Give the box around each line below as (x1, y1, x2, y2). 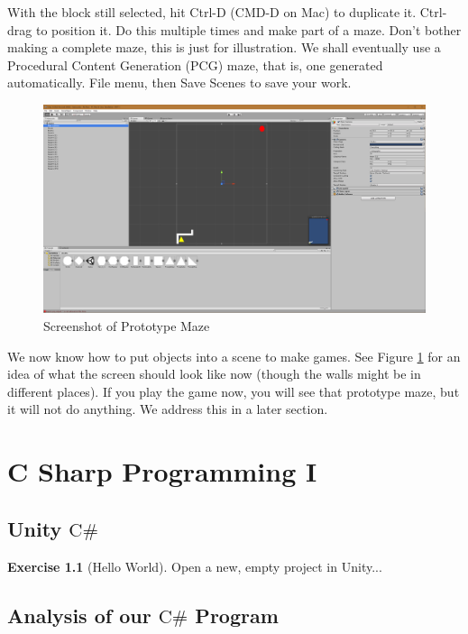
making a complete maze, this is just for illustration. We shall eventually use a (7, 38, 441, 57)
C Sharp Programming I (7, 453, 317, 490)
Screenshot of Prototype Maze (43, 317, 210, 335)
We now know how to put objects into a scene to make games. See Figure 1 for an (7, 346, 461, 365)
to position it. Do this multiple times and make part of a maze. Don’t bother (35, 20, 462, 39)
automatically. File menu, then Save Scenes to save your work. (7, 73, 352, 92)
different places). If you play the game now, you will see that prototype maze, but (7, 381, 460, 400)
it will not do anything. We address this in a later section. (7, 400, 328, 418)
